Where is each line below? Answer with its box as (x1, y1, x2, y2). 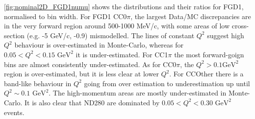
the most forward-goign (174, 49, 244, 59)
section (4, 30, 25, 40)
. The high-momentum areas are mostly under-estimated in (49, 88, 227, 98)
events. (4, 107, 25, 117)
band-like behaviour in (4, 78, 72, 88)
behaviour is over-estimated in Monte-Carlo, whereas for (14, 40, 184, 50)
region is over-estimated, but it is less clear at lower (4, 69, 159, 79)
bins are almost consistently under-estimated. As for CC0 (4, 59, 177, 69)
